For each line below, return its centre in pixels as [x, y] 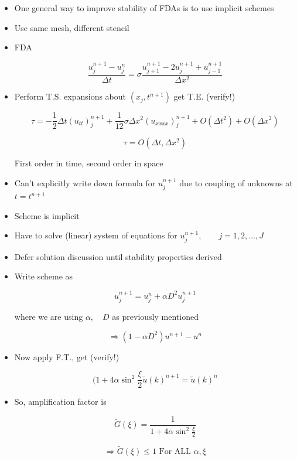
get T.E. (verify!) [204, 96]
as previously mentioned [155, 317]
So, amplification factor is [60, 402]
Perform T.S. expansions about [70, 96]
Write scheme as [44, 276]
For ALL [175, 452]
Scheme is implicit [47, 215]
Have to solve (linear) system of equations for [96, 235]
